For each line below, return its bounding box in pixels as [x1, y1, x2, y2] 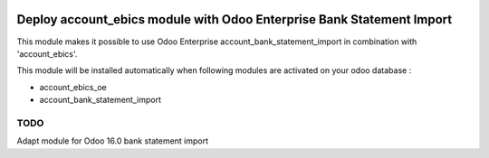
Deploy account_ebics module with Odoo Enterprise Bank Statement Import [16, 12, 453, 27]
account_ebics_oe [39, 81, 108, 92]
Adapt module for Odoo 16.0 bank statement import [16, 135, 208, 146]
